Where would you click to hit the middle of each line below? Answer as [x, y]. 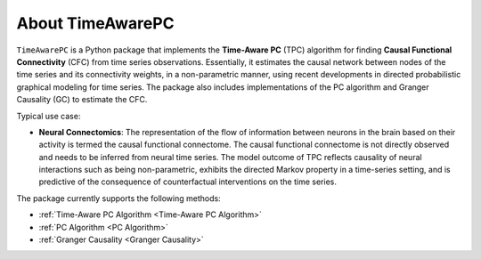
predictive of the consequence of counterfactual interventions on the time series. [188, 182]
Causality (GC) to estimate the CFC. [82, 100]
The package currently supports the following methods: [119, 198]
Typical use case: [49, 116]
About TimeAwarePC [95, 23]
